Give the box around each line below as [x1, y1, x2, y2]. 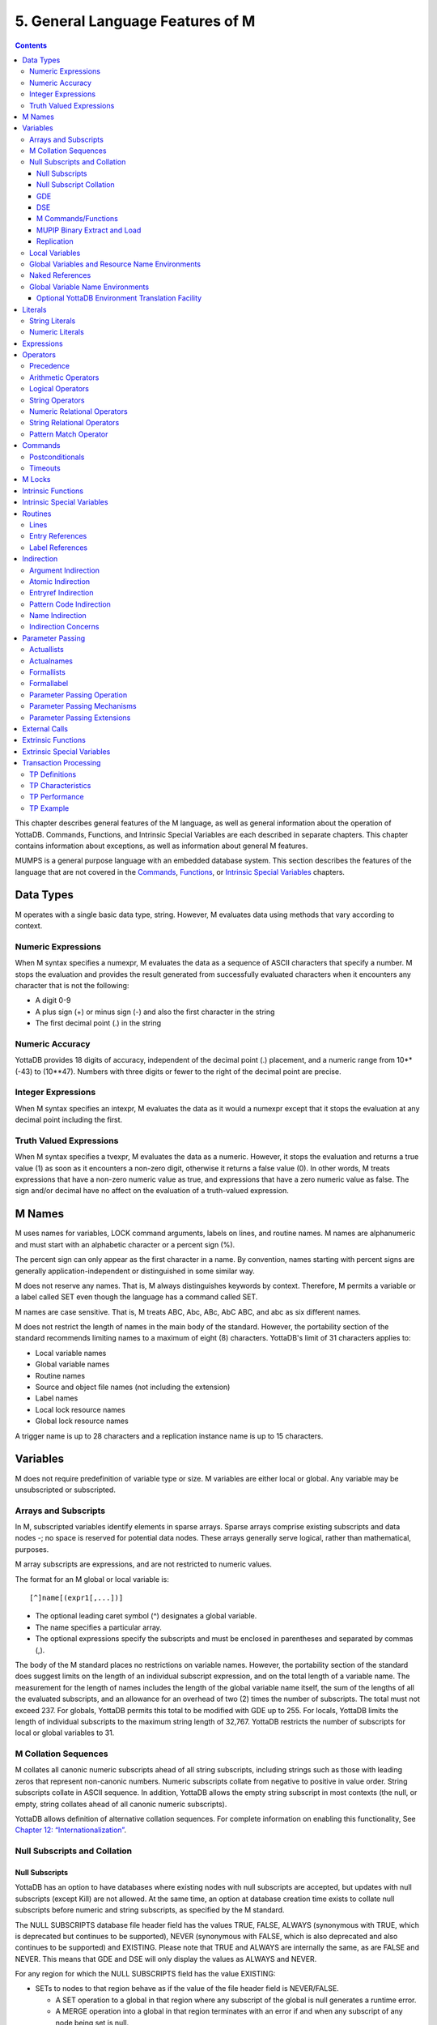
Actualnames [29, 656, 73, 666]
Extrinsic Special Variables [22, 746, 111, 757]
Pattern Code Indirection [29, 599, 111, 609]
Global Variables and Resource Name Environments [29, 259, 202, 269]
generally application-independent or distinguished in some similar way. [15, 1266, 255, 1276]
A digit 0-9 [35, 995, 72, 1005]
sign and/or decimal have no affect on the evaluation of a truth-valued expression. [15, 1186, 289, 1196]
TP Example [29, 803, 70, 813]
